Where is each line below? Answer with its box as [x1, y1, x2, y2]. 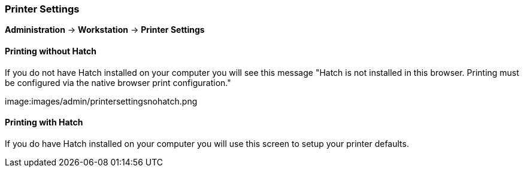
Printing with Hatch [5, 117, 83, 128]
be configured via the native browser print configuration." [5, 77, 231, 88]
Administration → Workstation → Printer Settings [5, 24, 205, 35]
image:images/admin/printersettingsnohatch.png [5, 96, 198, 106]
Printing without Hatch [5, 45, 96, 56]
